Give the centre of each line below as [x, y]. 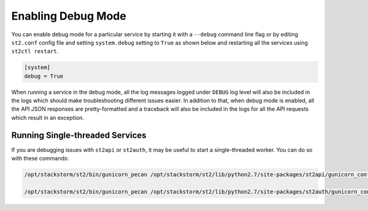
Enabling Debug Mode [69, 16]
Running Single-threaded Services [79, 135]
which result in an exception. [48, 118]
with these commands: [40, 159]
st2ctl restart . [35, 51]
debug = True [44, 76]
